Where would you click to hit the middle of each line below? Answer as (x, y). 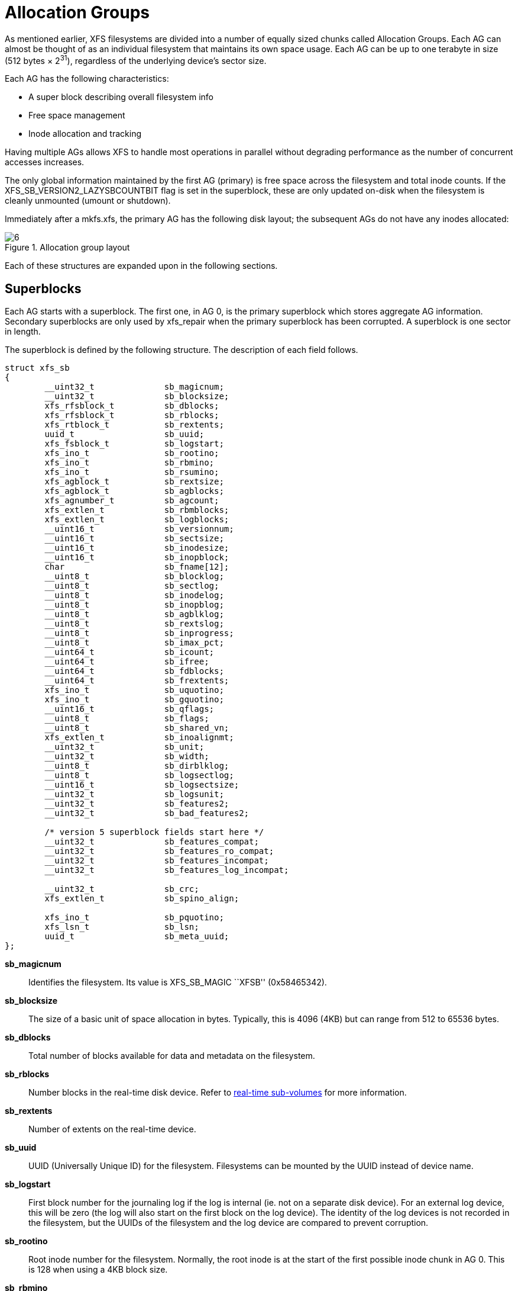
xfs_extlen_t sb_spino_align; (142, 899)
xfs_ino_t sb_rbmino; (129, 463)
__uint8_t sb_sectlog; (132, 586)
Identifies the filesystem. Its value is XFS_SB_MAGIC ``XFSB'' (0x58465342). (178, 982)
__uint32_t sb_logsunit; (134, 794)
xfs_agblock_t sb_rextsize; (134, 482)
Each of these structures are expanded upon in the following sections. (141, 266)
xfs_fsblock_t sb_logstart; (134, 444)
